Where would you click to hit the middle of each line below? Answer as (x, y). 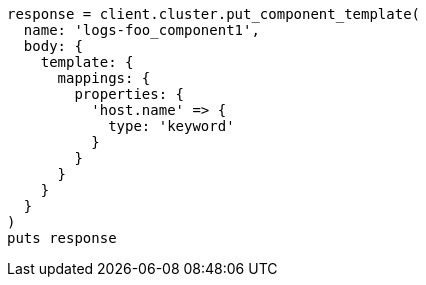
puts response (62, 238)
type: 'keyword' (171, 126)
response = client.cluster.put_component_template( (214, 14)
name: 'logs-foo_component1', (141, 30)
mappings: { (104, 78)
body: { (53, 46)
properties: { (129, 94)
